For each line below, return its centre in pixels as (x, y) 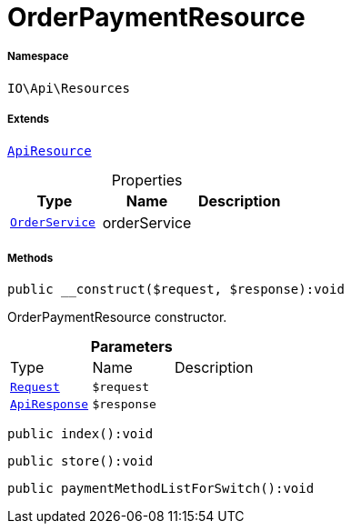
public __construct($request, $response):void (176, 290)
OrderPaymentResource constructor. (117, 317)
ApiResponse (50, 405)
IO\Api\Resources (69, 88)
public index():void (80, 434)
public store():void (80, 461)
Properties (147, 180)
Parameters (131, 347)
